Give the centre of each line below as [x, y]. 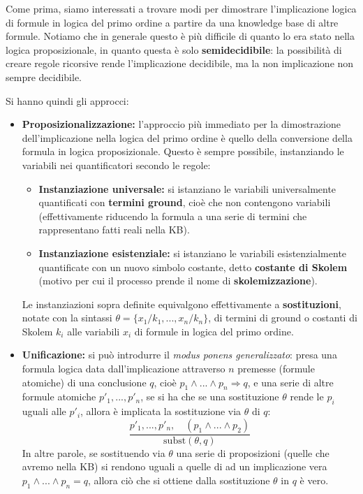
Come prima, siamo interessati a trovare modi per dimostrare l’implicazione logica [181, 8]
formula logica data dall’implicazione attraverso [124, 369]
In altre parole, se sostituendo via [94, 452]
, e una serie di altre [290, 382]
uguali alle [44, 411]
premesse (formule [276, 369]
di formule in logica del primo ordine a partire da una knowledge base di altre [172, 22]
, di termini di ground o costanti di [283, 318]
